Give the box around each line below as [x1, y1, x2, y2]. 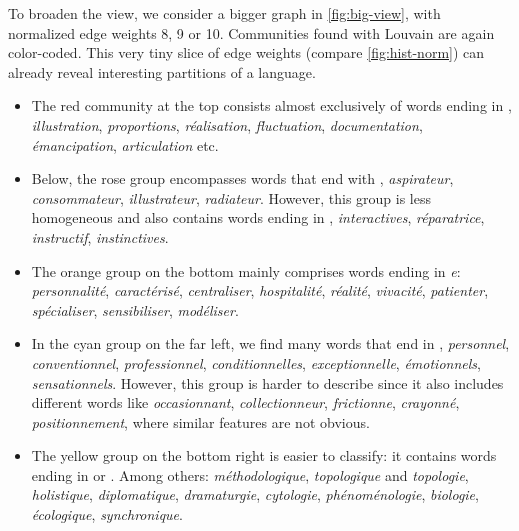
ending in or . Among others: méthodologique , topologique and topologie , [31, 464, 469, 485]
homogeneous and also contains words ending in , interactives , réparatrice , [31, 207, 485, 228]
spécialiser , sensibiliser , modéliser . [31, 299, 239, 320]
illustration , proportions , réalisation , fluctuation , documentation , [31, 114, 423, 135]
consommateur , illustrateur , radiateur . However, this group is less [31, 187, 431, 208]
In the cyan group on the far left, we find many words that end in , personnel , [31, 333, 510, 354]
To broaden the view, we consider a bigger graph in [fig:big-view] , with [8, 3, 441, 23]
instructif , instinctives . [31, 226, 169, 247]
